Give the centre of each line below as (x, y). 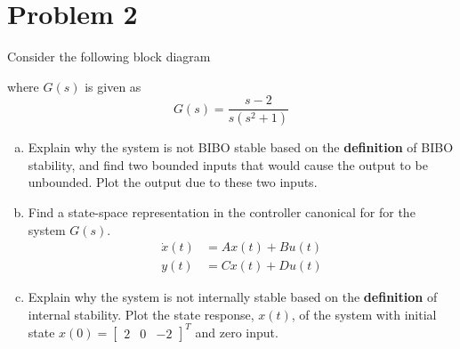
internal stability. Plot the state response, (141, 314)
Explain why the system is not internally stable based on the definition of (233, 297)
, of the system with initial (364, 314)
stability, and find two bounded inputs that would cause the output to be (228, 164)
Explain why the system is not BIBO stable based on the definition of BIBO (241, 147)
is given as (113, 86)
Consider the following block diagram (109, 57)
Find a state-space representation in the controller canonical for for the (222, 212)
